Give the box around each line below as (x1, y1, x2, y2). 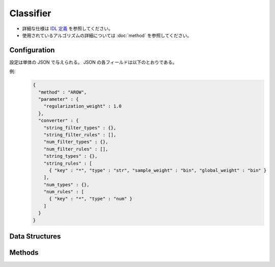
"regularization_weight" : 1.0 (43, 103, 122, 109)
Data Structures (9, 232, 61, 241)
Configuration (9, 46, 55, 54)
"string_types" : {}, (43, 153, 98, 159)
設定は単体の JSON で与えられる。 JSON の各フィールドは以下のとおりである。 (9, 59, 177, 65)
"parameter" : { (38, 97, 79, 102)
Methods (9, 248, 39, 257)
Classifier (9, 8, 51, 19)
